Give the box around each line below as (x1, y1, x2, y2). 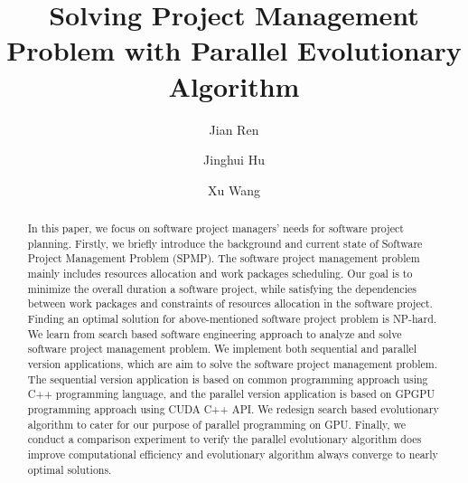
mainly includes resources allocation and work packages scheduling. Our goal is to (27, 266, 413, 281)
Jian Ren (209, 119, 259, 138)
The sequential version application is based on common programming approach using (27, 371, 428, 386)
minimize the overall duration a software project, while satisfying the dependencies (27, 280, 417, 296)
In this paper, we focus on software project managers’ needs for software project (27, 221, 404, 236)
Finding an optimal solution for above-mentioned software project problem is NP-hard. (27, 311, 437, 327)
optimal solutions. (27, 461, 112, 477)
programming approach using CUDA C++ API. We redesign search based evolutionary (27, 401, 439, 416)
